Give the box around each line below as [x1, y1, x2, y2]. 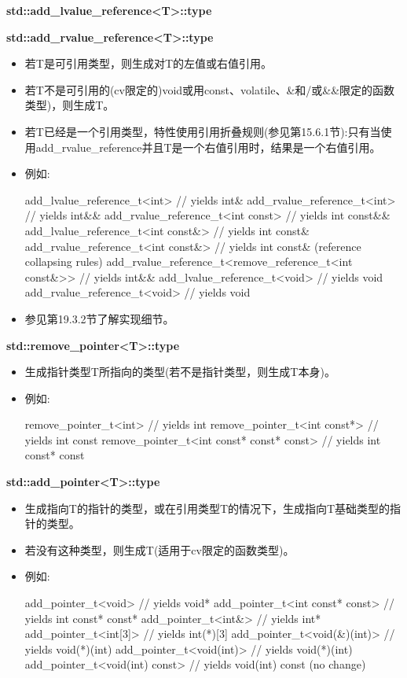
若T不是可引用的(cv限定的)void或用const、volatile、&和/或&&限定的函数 [24, 81, 395, 98]
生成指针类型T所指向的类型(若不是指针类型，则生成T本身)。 [24, 363, 335, 380]
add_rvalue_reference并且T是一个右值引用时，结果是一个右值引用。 [35, 138, 381, 155]
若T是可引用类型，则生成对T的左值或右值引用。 [24, 55, 273, 72]
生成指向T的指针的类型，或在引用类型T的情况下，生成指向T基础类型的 [24, 499, 390, 516]
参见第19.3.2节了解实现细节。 [24, 310, 174, 326]
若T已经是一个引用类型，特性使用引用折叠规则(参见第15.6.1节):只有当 [24, 123, 381, 139]
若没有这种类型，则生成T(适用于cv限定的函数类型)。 [24, 541, 295, 558]
